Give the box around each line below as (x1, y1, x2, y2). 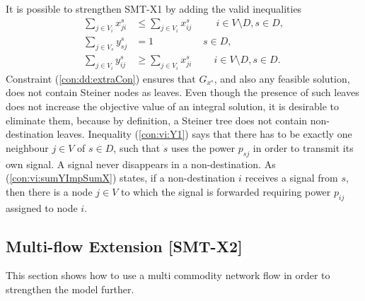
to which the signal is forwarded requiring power (120, 184, 331, 199)
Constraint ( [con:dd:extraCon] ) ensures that (6, 71, 196, 85)
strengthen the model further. (6, 281, 134, 296)
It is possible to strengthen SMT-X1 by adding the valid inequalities (6, 1, 302, 16)
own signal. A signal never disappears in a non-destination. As (6, 156, 276, 171)
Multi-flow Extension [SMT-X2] (6, 235, 243, 256)
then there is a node (6, 184, 93, 199)
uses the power (171, 140, 236, 155)
